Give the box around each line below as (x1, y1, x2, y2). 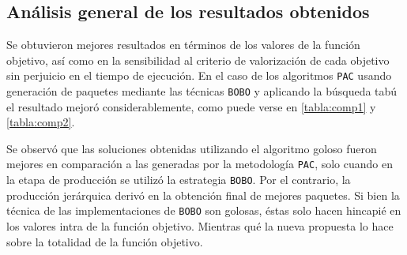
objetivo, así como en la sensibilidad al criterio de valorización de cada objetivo (6, 51, 390, 68)
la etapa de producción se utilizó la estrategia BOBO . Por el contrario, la (6, 171, 351, 188)
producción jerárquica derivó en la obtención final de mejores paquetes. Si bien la (6, 186, 400, 203)
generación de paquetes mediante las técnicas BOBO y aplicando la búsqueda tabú (6, 83, 398, 99)
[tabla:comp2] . (6, 114, 75, 130)
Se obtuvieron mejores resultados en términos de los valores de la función (6, 36, 360, 53)
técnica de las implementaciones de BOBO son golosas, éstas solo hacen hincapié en (6, 202, 401, 219)
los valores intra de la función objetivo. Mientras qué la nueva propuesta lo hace (6, 218, 394, 234)
